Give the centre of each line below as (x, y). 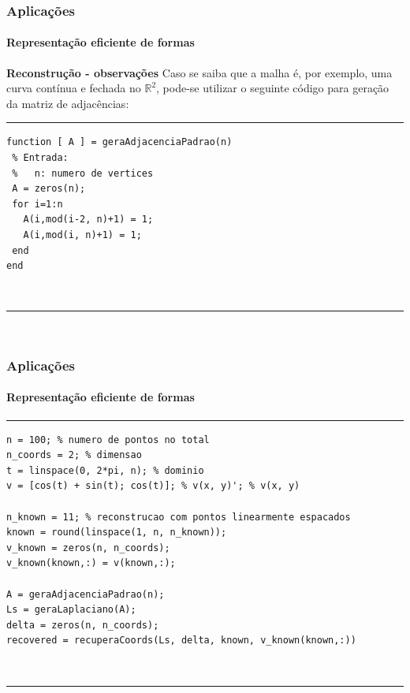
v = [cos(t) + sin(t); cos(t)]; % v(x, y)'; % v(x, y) (153, 486)
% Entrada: (40, 158)
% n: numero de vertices (83, 173)
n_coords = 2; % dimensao (74, 455)
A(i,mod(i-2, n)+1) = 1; (88, 220)
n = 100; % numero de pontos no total (108, 440)
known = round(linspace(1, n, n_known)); (117, 533)
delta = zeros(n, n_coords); (83, 625)
